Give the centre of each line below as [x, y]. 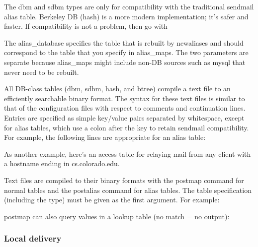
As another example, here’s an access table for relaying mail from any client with [128, 154]
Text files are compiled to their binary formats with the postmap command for [124, 180]
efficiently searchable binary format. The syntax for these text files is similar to [125, 98]
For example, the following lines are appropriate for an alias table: [105, 137]
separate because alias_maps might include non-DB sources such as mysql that [125, 62]
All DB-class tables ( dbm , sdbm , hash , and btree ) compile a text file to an [117, 89]
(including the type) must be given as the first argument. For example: [112, 200]
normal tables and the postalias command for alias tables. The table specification [128, 190]
